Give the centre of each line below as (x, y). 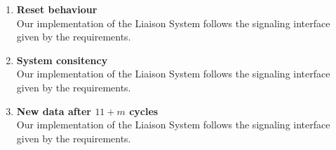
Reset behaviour (57, 9)
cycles (144, 111)
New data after (54, 111)
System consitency (62, 60)
